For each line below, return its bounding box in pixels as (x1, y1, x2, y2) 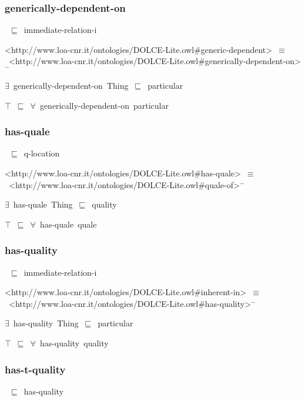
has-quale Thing (13, 198, 73, 210)
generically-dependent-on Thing (13, 79, 129, 92)
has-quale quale (39, 218, 97, 230)
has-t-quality (5, 362, 66, 376)
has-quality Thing (13, 317, 79, 329)
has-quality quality (39, 337, 109, 349)
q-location (24, 147, 60, 159)
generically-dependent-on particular (39, 99, 169, 111)
